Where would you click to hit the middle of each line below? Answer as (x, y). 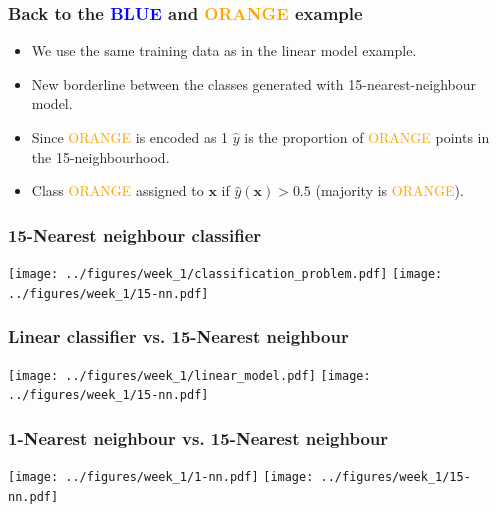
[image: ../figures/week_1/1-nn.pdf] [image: (161, 477)
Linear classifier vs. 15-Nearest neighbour (178, 336)
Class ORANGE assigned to (117, 190)
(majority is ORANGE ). (389, 190)
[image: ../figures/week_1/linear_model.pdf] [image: (189, 375)
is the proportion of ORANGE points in (367, 137)
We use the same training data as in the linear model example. (224, 50)
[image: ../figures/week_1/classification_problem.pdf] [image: (225, 274)
